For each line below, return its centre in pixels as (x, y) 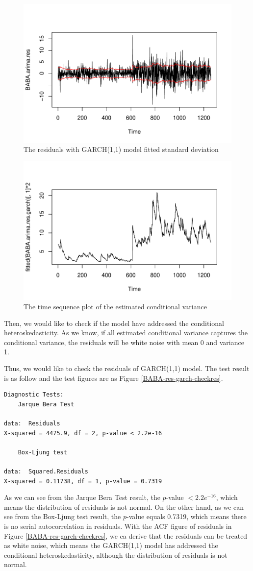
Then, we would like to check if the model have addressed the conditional (114, 323)
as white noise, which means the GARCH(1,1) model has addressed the (111, 545)
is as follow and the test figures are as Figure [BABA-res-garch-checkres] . (114, 378)
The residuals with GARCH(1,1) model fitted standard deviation (121, 149)
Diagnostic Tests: (34, 395)
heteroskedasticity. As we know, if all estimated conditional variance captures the (126, 333)
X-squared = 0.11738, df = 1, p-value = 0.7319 (83, 481)
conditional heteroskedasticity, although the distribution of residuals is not (116, 555)
